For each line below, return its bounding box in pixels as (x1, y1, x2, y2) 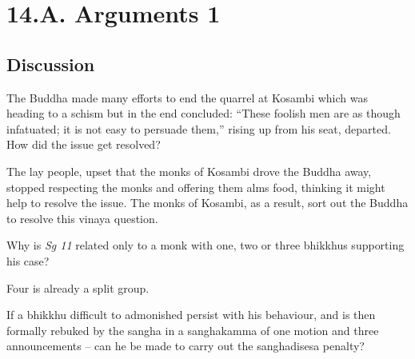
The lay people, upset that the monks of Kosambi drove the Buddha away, (6, 162, 372, 179)
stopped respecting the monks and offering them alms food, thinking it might (6, 178, 385, 195)
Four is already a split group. (6, 279, 150, 296)
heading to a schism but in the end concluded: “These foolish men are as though (6, 105, 401, 122)
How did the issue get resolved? (6, 136, 161, 153)
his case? (6, 252, 50, 269)
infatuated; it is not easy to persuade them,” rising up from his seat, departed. (6, 120, 391, 137)
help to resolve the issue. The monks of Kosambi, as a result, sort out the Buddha (6, 194, 409, 211)
